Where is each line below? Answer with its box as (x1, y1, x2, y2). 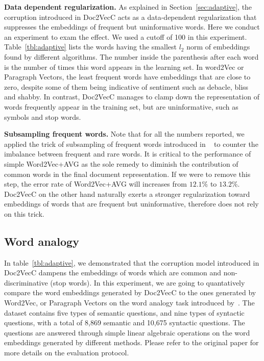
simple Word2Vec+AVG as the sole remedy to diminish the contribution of (4, 158, 238, 169)
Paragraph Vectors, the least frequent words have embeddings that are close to (4, 71, 251, 82)
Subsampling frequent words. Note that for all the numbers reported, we (4, 128, 245, 139)
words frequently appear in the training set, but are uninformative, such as (4, 101, 238, 112)
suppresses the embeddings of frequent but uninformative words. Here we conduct (4, 21, 260, 32)
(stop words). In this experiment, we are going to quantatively (50, 277, 245, 288)
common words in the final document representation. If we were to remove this (4, 168, 251, 179)
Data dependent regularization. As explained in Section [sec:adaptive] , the (4, 2, 252, 12)
